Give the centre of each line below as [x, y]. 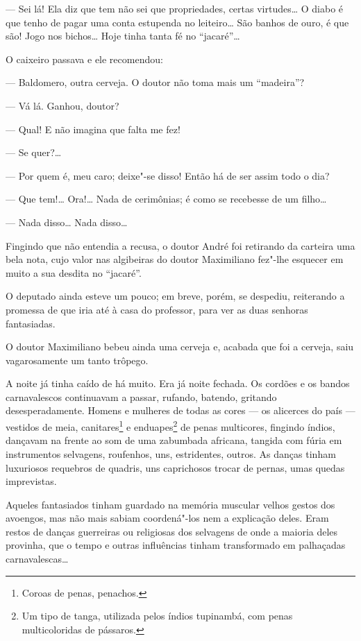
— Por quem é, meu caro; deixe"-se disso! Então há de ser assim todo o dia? [168, 175]
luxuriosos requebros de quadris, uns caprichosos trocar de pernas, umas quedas [175, 467]
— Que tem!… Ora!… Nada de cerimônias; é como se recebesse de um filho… [166, 199]
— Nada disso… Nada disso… [67, 222]
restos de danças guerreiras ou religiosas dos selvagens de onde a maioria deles [172, 531]
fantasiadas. [31, 323]
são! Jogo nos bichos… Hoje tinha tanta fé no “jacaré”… [123, 36]
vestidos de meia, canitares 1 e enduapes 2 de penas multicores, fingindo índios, [170, 426]
